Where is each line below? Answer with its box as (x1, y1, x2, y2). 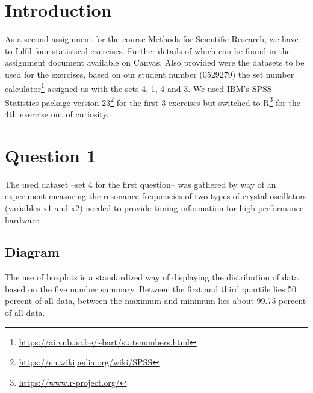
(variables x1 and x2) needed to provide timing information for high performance (5, 201, 304, 214)
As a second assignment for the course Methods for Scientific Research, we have (5, 32, 299, 45)
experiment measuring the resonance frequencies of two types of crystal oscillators (5, 190, 307, 202)
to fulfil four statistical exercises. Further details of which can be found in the (5, 44, 291, 57)
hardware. (5, 213, 42, 226)
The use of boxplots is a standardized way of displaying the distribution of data (5, 271, 299, 283)
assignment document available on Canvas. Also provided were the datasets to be (5, 56, 305, 69)
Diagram (5, 243, 60, 261)
